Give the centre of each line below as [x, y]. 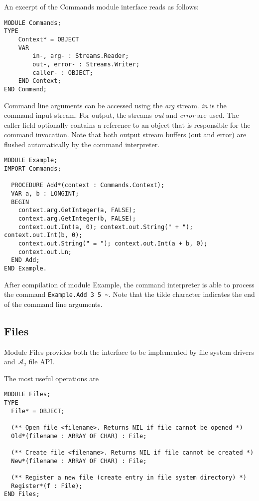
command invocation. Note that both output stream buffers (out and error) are [125, 134]
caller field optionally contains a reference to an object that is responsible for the [127, 125]
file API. [42, 362]
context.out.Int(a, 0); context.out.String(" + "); [106, 227]
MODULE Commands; [33, 23]
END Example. [25, 268]
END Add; [25, 260]
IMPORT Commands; [33, 169]
